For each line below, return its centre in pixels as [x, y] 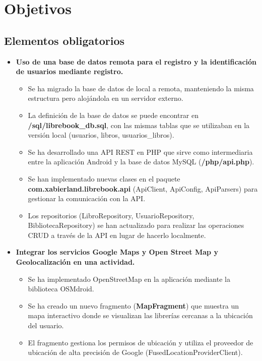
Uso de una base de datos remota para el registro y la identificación [136, 61]
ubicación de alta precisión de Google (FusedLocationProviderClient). [135, 352]
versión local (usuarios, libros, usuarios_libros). [101, 135]
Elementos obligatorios [64, 40]
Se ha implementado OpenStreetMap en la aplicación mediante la [129, 279]
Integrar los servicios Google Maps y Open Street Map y [117, 252]
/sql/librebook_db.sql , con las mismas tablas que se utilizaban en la [139, 125]
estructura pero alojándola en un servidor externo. [106, 98]
